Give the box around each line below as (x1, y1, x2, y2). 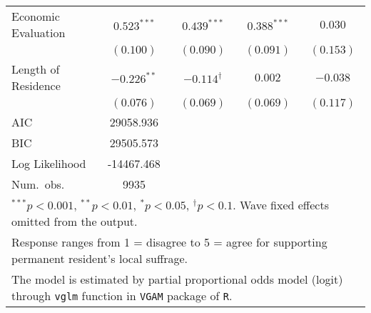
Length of (11, 61, 60, 77)
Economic (11, 8, 60, 24)
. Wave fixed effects (233, 197, 329, 213)
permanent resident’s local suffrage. (11, 250, 188, 267)
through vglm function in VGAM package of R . (11, 287, 233, 304)
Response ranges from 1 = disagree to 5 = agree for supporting (11, 234, 327, 250)
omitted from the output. (11, 213, 138, 229)
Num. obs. (11, 176, 65, 192)
